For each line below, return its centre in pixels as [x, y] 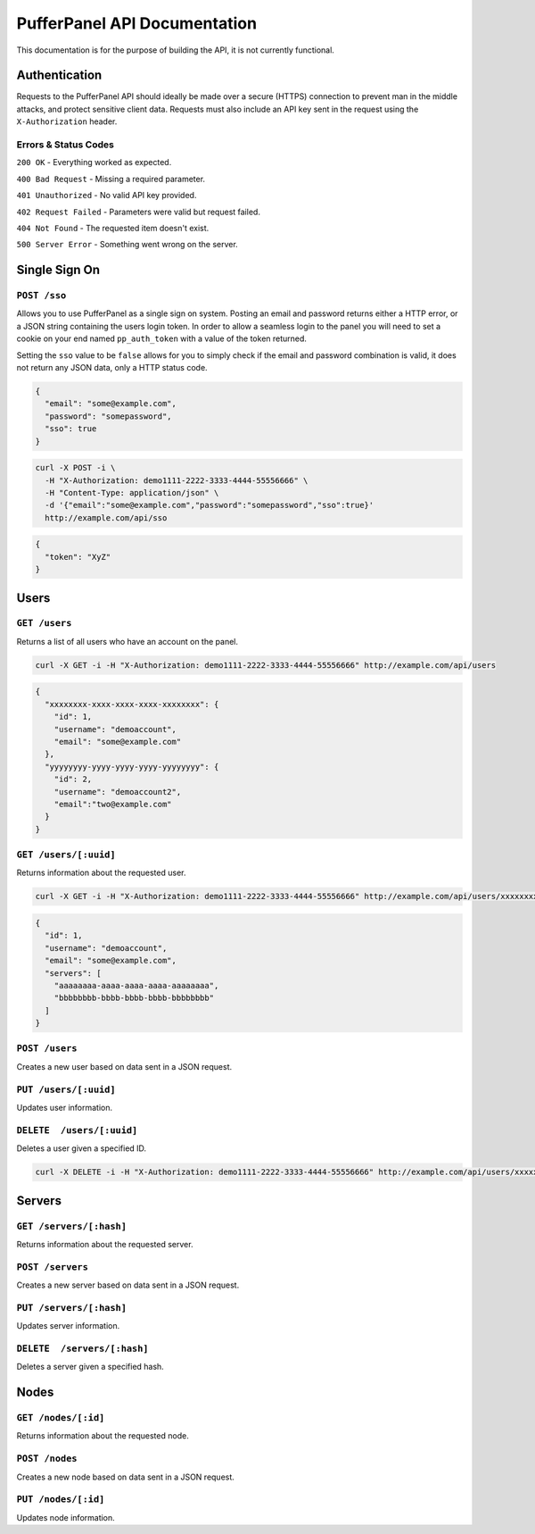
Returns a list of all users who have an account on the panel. [127, 641]
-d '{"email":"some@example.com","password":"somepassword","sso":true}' [210, 505]
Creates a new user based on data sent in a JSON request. [124, 1066]
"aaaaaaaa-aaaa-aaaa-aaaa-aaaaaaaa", [136, 985]
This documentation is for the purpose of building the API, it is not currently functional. [175, 50]
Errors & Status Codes [66, 145]
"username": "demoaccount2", [118, 792]
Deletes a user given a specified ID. [82, 1148]
